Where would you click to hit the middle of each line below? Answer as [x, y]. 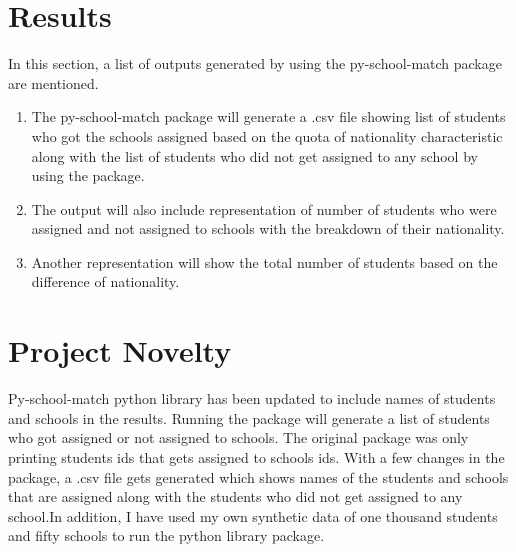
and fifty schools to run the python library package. [166, 535]
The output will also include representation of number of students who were [264, 208]
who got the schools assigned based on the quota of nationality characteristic [267, 135]
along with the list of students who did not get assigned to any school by [254, 155]
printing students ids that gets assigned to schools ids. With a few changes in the [256, 456]
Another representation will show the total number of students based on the [264, 261]
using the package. [88, 175]
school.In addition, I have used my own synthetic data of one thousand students [253, 515]
